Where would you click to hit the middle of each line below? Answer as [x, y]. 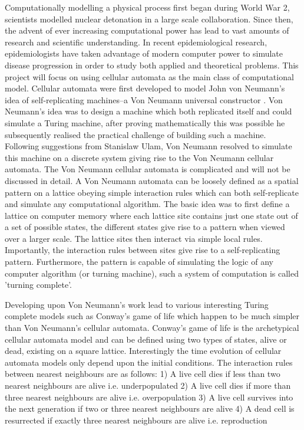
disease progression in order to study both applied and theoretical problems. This [152, 65]
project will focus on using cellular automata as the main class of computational [149, 76]
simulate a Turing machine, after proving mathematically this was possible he [145, 122]
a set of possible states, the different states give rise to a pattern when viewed [145, 227]
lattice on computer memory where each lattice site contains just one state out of [151, 215]
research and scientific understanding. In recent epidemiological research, [136, 42]
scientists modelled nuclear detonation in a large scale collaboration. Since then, [149, 19]
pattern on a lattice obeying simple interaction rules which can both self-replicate [152, 192]
